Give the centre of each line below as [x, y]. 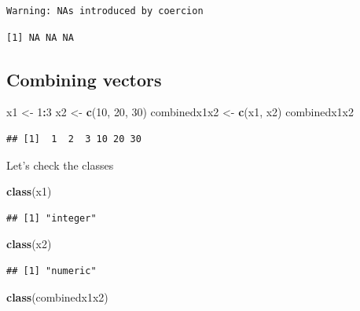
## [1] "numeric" [51, 271]
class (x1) [29, 191]
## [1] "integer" [51, 218]
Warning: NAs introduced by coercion [105, 11]
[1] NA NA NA [40, 37]
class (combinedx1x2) [57, 296]
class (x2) [29, 244]
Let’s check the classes [60, 165]
